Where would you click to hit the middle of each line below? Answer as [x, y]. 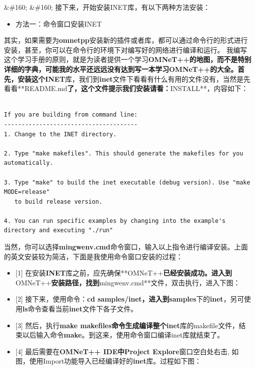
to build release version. [58, 201]
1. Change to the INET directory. [60, 134]
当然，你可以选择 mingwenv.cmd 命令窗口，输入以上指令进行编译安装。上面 [126, 247]
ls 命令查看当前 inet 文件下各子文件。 [80, 309]
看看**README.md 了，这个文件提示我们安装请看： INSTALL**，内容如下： [126, 88]
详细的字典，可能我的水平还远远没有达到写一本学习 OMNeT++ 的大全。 [121, 69]
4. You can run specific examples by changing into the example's [115, 221]
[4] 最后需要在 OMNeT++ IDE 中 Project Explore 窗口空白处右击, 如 [127, 351]
